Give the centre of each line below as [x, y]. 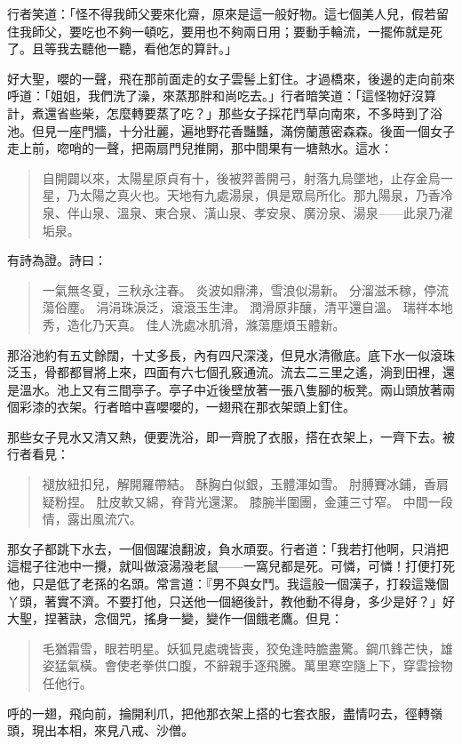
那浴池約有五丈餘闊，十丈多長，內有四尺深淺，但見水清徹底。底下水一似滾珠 [231, 354]
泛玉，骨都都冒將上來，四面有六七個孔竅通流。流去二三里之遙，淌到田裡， [225, 372]
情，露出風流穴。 [92, 519]
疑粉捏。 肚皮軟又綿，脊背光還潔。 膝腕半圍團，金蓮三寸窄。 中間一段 [247, 501]
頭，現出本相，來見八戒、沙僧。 [100, 730]
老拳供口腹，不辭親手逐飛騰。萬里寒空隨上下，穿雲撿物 [291, 665]
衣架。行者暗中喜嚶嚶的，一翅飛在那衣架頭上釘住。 [206, 407]
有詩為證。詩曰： [57, 260]
